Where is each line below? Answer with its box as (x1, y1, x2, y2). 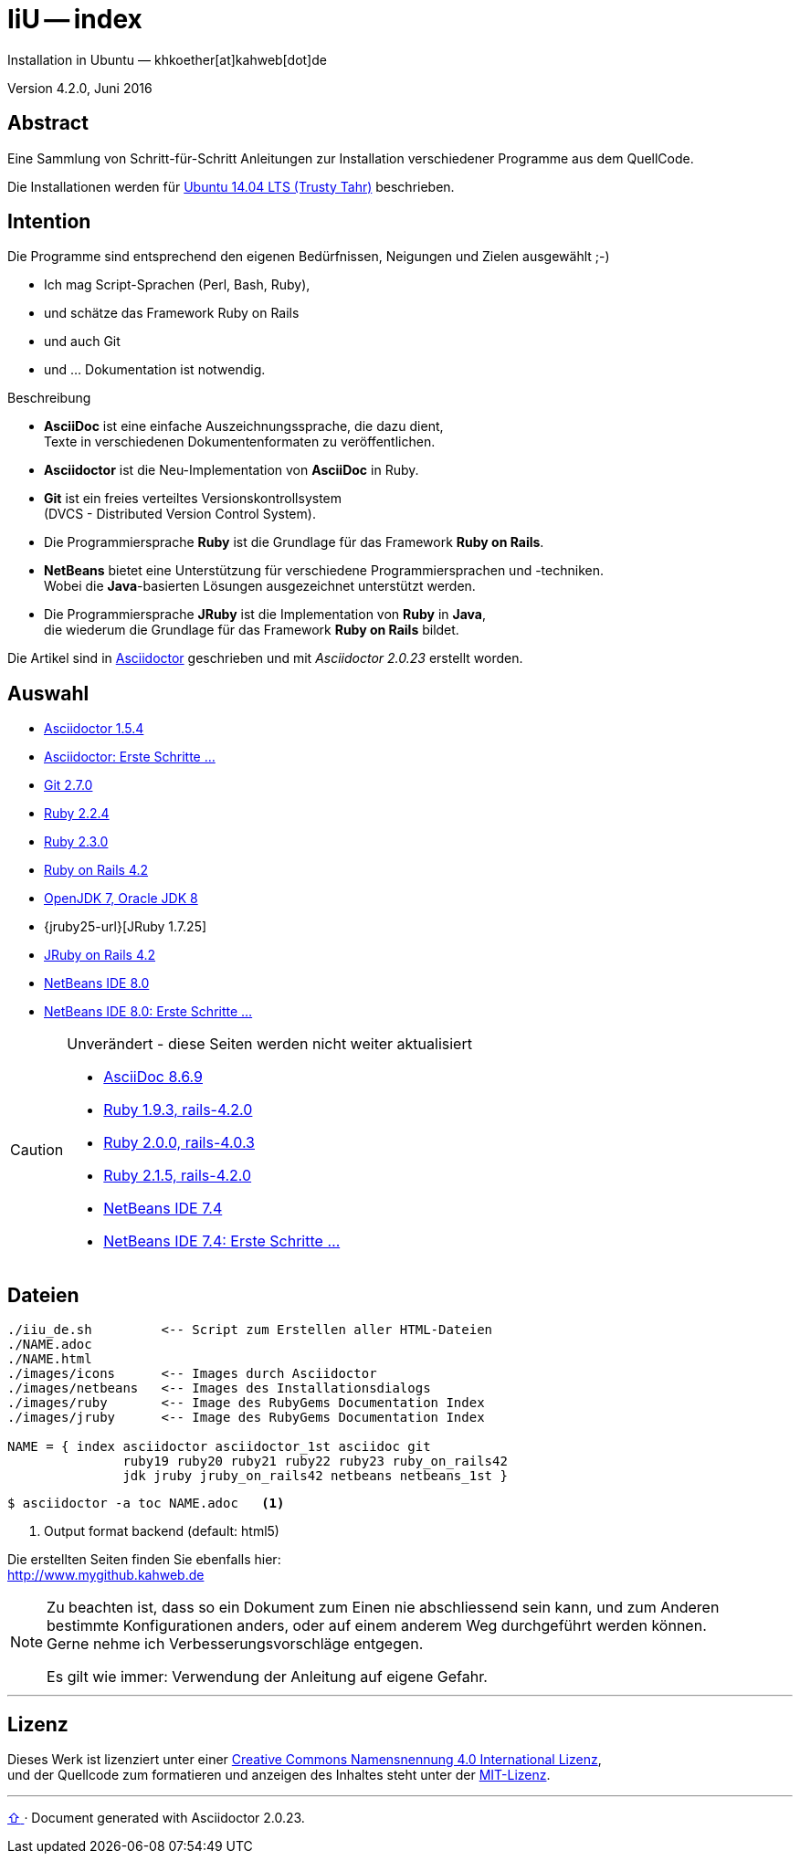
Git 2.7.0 (44, 777, 93, 794)
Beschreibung (7, 390, 91, 406)
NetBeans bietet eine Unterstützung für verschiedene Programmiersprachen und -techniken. (44, 563, 604, 579)
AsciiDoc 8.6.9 (103, 1067, 203, 1087)
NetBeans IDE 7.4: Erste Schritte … (103, 1232, 341, 1251)
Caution (10, 1141, 64, 1160)
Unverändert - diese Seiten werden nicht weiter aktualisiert (67, 1035, 472, 1054)
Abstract (7, 111, 89, 135)
